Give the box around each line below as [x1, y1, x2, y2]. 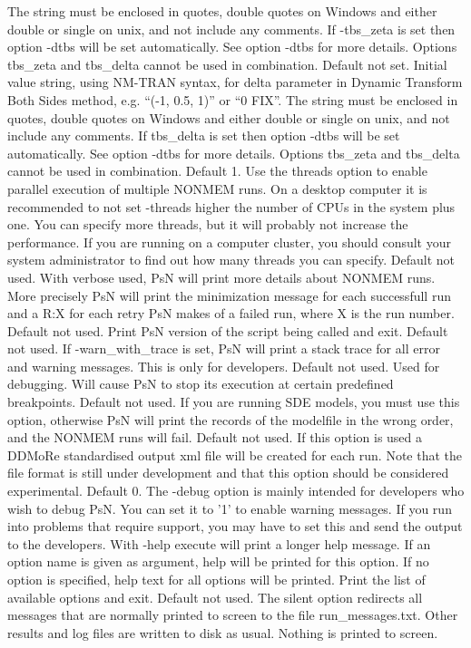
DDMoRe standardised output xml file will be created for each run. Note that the [7, 445, 463, 464]
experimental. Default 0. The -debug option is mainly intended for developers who [7, 481, 465, 500]
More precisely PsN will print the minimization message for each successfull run [7, 285, 451, 305]
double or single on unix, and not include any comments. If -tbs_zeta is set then [7, 19, 456, 38]
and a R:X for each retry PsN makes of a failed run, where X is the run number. [7, 304, 455, 323]
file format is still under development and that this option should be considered [7, 463, 449, 482]
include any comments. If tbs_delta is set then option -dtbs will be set [7, 126, 400, 145]
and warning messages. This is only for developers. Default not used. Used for [7, 356, 440, 375]
